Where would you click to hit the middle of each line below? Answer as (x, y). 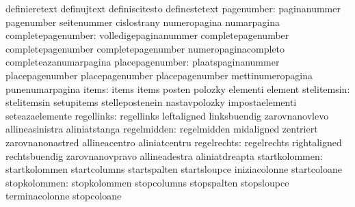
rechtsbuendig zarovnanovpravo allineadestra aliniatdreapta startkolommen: (164, 155)
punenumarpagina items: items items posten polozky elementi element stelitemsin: (178, 88)
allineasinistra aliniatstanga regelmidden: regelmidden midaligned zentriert (162, 129)
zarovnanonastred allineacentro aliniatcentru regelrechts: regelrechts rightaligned (174, 142)
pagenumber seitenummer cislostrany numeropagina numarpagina (143, 22)
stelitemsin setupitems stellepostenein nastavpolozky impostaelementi (151, 102)
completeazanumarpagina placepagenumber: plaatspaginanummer (143, 62)
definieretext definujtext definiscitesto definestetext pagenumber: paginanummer (173, 8)
